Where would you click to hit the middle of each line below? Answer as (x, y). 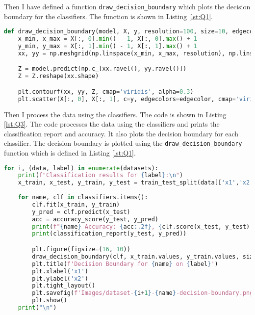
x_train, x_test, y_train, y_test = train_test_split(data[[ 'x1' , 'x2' (136, 183)
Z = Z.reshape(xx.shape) (58, 76)
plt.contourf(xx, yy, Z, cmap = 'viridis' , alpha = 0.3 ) (106, 92)
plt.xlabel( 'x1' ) (60, 271)
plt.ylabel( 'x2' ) (60, 278)
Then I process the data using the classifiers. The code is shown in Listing (115, 114)
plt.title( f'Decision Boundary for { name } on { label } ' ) (125, 264)
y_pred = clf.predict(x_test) (81, 212)
